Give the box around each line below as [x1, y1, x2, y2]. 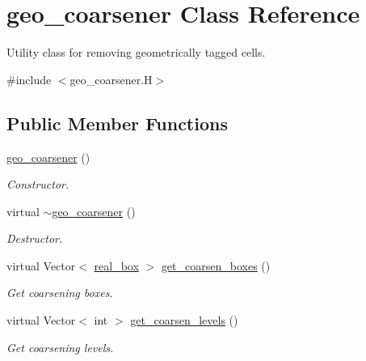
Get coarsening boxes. [6, 284, 113, 301]
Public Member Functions [6, 110, 228, 135]
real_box [94, 257, 139, 274]
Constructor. [6, 176, 69, 193]
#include [6, 70, 52, 87]
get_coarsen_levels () [130, 312, 238, 329]
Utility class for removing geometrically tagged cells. [6, 44, 266, 61]
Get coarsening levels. [6, 338, 114, 355]
